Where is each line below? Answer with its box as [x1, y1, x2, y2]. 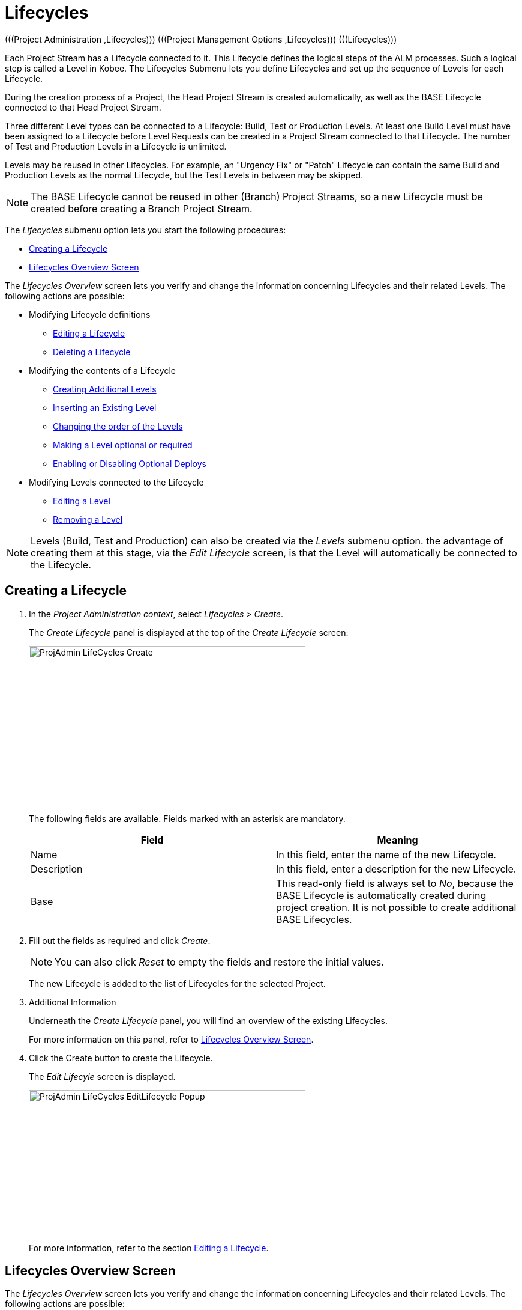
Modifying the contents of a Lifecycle [29, 365, 176, 376]
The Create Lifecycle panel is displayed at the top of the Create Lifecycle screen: [29, 627, 349, 638]
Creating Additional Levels [53, 383, 157, 394]
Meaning [377, 833, 418, 846]
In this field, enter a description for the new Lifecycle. [276, 862, 517, 875]
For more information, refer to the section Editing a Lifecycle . [29, 1242, 269, 1253]
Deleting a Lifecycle [53, 346, 131, 357]
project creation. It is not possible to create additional [276, 901, 517, 913]
